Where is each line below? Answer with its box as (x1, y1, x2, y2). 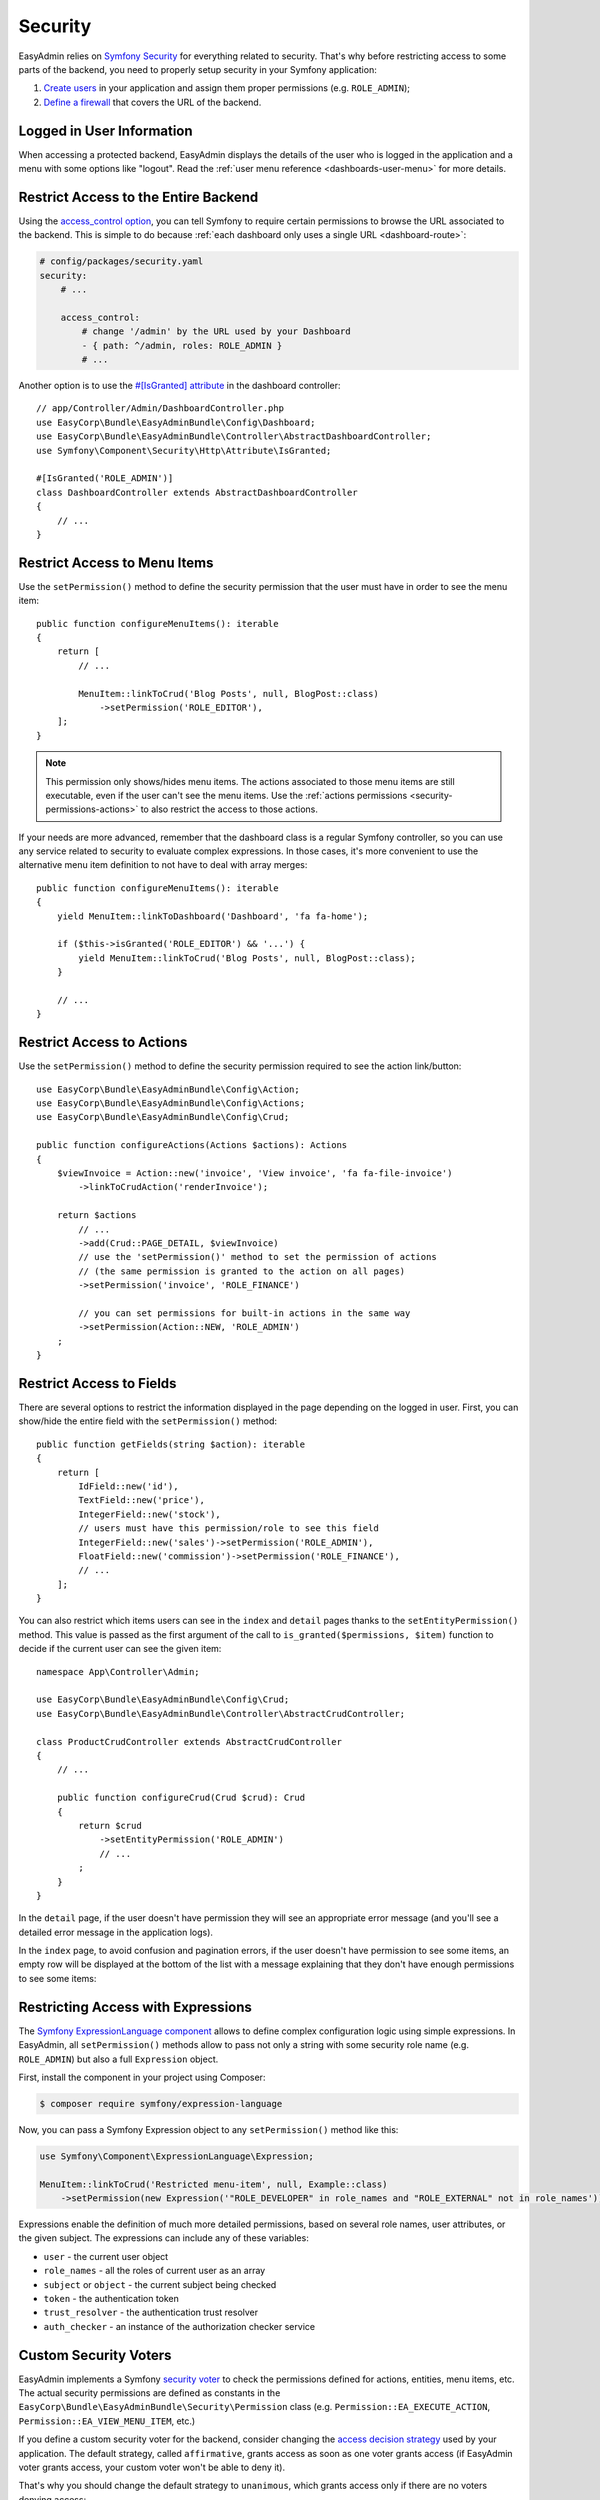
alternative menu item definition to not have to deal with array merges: (18, 859, 308, 871)
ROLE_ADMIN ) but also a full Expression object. (18, 2053, 219, 2065)
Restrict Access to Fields (18, 1375, 177, 1392)
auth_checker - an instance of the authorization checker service (43, 2320, 315, 2332)
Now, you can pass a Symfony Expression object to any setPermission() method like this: (18, 2123, 399, 2135)
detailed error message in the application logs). (18, 1926, 214, 1938)
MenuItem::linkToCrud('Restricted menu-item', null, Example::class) (39, 2178, 388, 2190)
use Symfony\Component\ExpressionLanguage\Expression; (39, 2150, 314, 2162)
